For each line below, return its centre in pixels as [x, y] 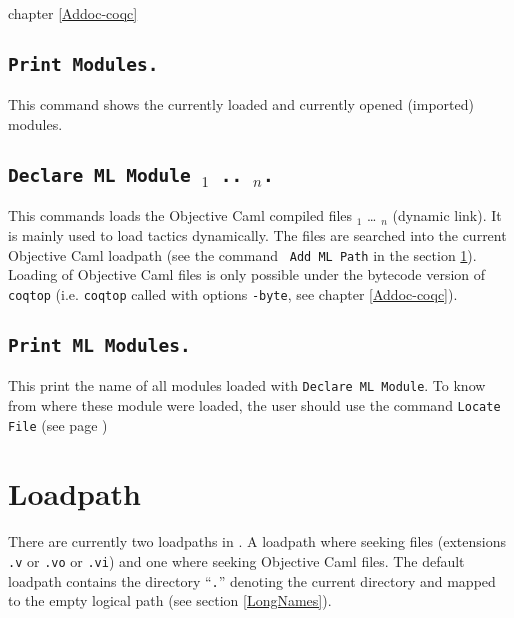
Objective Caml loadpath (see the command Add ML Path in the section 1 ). [242, 254]
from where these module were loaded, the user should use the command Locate [254, 404]
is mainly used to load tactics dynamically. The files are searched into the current [257, 234]
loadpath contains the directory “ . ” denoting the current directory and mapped [252, 580]
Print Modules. [83, 64]
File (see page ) [58, 424]
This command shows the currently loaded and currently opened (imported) [241, 104]
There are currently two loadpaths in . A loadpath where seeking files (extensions [257, 541]
